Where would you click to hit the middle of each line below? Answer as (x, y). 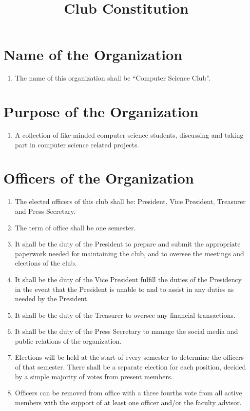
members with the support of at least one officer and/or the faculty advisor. (128, 402)
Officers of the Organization (99, 178)
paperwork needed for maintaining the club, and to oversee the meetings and (129, 253)
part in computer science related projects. (77, 144)
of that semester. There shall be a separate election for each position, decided (130, 367)
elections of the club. (46, 263)
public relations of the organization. (68, 340)
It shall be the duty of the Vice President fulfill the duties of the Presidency (128, 279)
